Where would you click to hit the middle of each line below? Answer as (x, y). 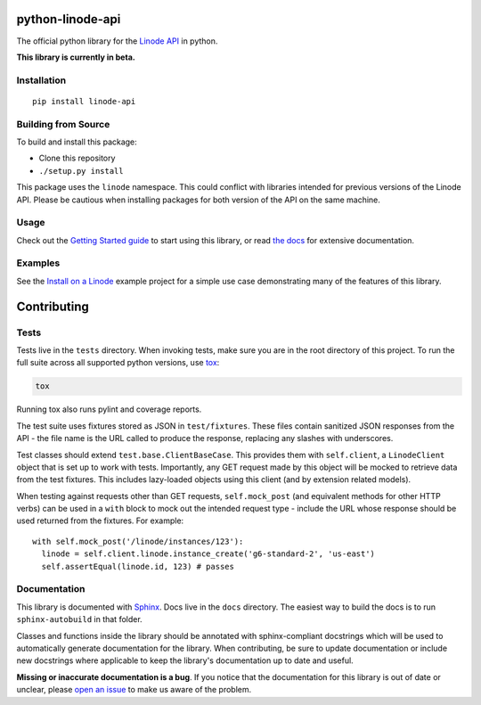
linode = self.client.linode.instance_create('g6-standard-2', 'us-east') (208, 554)
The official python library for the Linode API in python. (117, 41)
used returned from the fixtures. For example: (100, 521)
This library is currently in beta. (76, 57)
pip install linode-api (84, 101)
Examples (38, 263)
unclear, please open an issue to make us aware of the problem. (134, 690)
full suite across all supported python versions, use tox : (118, 363)
